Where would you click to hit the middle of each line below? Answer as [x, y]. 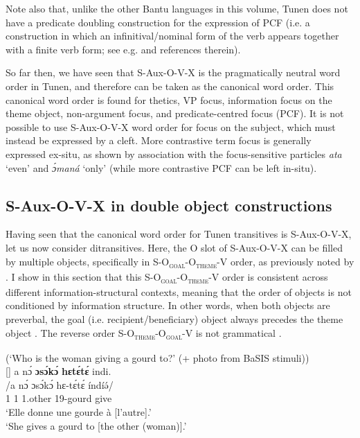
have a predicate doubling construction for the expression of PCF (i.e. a [158, 22]
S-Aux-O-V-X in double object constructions [169, 205]
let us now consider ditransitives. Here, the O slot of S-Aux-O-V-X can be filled [174, 247]
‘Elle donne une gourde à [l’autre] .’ [79, 412]
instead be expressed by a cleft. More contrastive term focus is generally [159, 140]
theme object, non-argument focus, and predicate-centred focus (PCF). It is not [175, 113]
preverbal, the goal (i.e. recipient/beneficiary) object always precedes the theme [174, 318]
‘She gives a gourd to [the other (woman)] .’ [96, 425]
